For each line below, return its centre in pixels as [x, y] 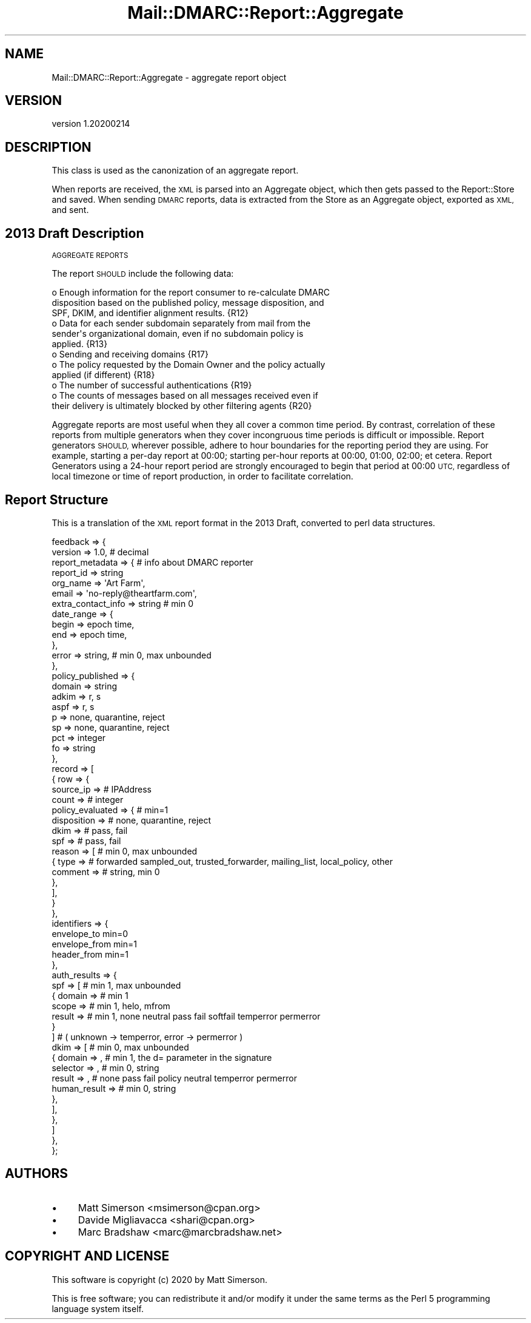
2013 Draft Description [75, 233]
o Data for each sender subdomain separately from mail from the [181, 323]
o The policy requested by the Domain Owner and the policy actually [189, 365]
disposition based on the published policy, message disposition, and [188, 303]
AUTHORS [37, 1174]
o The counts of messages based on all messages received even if [185, 396]
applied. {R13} [80, 344]
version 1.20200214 [91, 124]
